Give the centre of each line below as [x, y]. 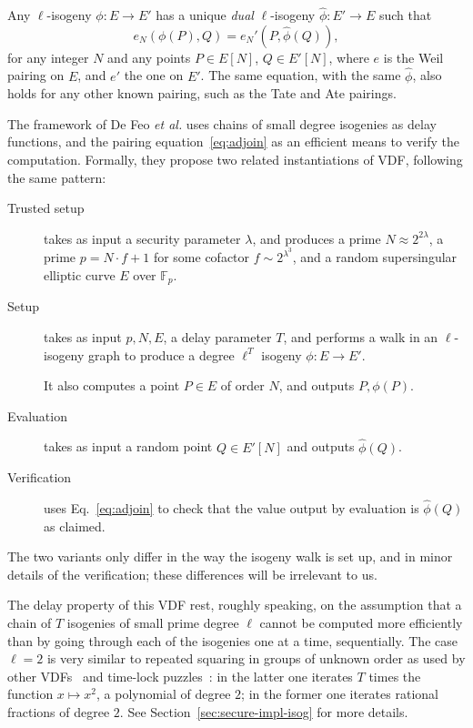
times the [395, 676]
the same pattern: [57, 177]
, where [349, 57]
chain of [30, 623]
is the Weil [413, 57]
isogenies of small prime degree [153, 623]
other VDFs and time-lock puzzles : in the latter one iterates [180, 676]
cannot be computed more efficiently [361, 623]
